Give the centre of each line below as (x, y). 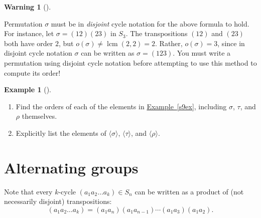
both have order (29, 43)
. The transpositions (157, 33)
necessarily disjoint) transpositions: (58, 201)
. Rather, (169, 43)
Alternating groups (71, 167)
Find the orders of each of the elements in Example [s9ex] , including (121, 106)
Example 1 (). (28, 89)
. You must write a (202, 53)
